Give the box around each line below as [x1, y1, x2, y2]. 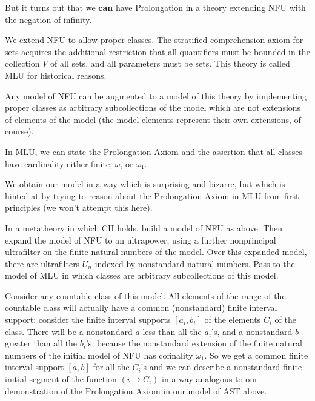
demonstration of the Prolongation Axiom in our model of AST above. [5, 384, 267, 397]
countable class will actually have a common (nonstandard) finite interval [5, 301, 277, 314]
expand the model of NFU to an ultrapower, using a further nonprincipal [5, 233, 276, 246]
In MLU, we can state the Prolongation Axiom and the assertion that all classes [5, 145, 302, 157]
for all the [93, 360, 130, 373]
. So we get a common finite [204, 348, 308, 361]
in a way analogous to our [162, 373, 258, 385]
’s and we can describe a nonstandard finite [141, 360, 302, 373]
